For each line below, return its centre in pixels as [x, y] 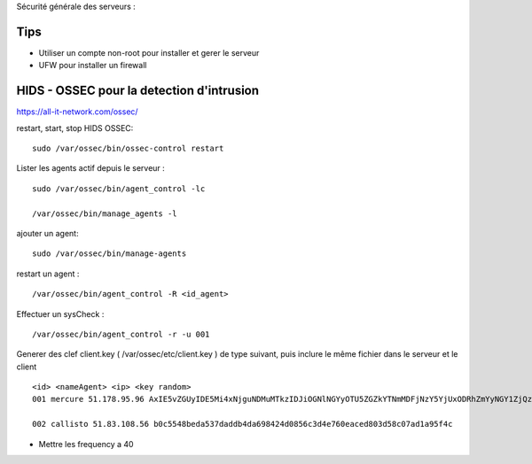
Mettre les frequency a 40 [86, 444]
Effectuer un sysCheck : [60, 313]
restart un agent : [48, 274]
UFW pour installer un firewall [93, 66]
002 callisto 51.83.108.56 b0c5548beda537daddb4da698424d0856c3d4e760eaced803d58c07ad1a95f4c [243, 424]
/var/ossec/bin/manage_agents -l [105, 213]
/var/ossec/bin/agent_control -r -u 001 [121, 334]
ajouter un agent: [47, 233]
